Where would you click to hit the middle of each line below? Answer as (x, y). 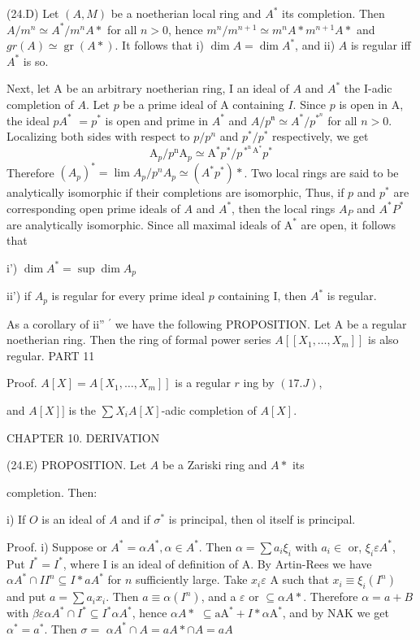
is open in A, (371, 104)
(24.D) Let (33, 13)
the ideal (28, 120)
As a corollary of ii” (56, 323)
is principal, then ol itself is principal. (262, 519)
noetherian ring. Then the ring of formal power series (139, 340)
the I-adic (368, 88)
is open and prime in (157, 120)
